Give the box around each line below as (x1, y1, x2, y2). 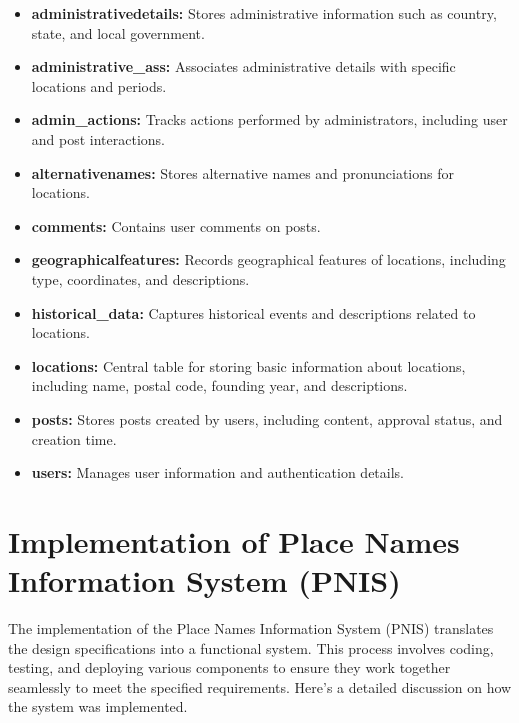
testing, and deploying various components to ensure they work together (8, 657, 451, 678)
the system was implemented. (8, 696, 188, 717)
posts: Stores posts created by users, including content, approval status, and (31, 408, 503, 429)
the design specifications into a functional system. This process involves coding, (8, 637, 494, 658)
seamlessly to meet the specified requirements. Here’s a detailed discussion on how (8, 676, 512, 697)
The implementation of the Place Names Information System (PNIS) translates (8, 618, 494, 638)
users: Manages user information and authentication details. (31, 462, 405, 483)
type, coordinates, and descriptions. (31, 268, 250, 289)
